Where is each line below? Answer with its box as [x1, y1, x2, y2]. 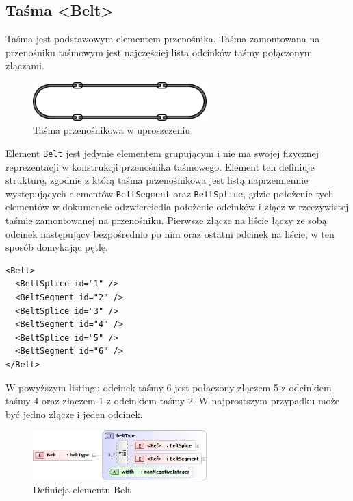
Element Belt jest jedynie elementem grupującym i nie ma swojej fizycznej [5, 145, 319, 160]
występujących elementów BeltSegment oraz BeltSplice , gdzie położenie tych [5, 186, 334, 200]
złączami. [5, 58, 44, 73]
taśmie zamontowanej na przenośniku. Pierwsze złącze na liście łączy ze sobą [5, 213, 327, 227]
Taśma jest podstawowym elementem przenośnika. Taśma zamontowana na [5, 32, 320, 46]
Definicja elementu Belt [33, 482, 131, 497]
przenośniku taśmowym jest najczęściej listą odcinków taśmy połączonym [5, 45, 313, 59]
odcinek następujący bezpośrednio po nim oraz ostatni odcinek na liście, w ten [5, 226, 335, 241]
